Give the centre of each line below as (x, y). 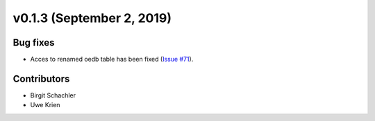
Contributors (41, 78)
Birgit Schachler (53, 95)
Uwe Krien (45, 105)
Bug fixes (34, 43)
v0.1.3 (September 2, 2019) (92, 18)
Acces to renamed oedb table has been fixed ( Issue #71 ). (112, 59)
